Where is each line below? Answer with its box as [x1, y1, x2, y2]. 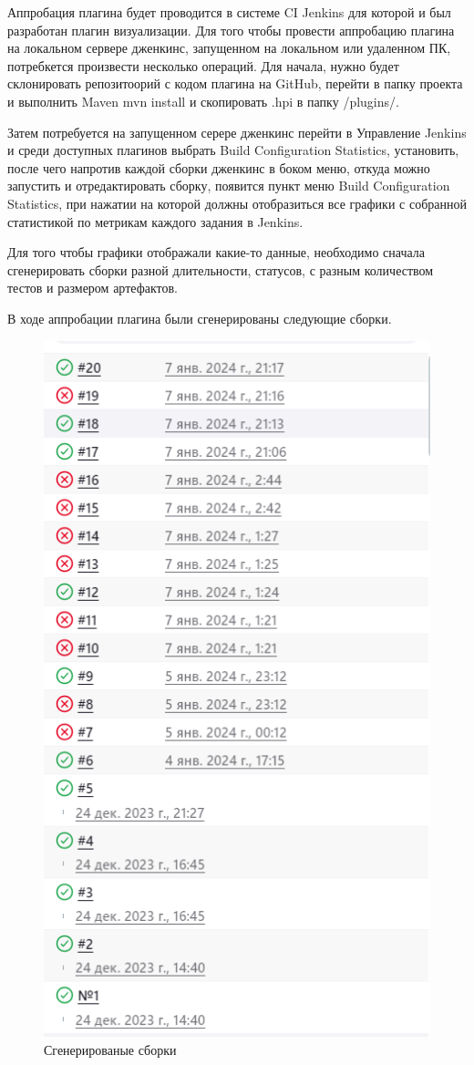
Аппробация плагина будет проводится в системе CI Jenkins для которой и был [7, 3, 451, 21]
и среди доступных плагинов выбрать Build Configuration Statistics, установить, [7, 140, 459, 160]
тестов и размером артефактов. [7, 278, 178, 297]
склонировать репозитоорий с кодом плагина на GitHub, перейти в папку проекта [7, 74, 463, 93]
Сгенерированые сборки [44, 1039, 177, 1059]
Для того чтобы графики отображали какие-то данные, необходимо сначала [7, 243, 426, 262]
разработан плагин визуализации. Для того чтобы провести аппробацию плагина [7, 20, 455, 39]
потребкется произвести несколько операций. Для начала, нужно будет [7, 56, 399, 75]
